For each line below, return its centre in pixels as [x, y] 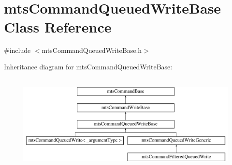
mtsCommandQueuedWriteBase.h [92, 50]
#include [17, 50]
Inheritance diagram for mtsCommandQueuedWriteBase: [88, 66]
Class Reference [58, 27]
